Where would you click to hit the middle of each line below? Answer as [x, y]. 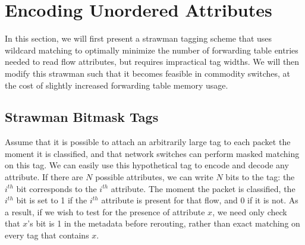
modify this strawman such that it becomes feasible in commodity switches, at [148, 73]
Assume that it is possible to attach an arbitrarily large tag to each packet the [148, 142]
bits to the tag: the [260, 177]
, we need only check [250, 211]
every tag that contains [47, 235]
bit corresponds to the [56, 188]
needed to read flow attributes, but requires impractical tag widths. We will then [152, 62]
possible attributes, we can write [154, 177]
